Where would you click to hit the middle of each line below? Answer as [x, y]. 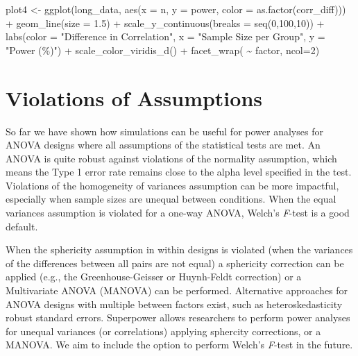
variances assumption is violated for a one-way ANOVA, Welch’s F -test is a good [178, 213]
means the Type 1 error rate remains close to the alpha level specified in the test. [179, 172]
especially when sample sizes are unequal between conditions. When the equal [171, 199]
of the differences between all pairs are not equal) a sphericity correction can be [175, 263]
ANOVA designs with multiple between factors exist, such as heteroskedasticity [174, 304]
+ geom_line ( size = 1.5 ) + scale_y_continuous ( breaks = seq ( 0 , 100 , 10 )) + [165, 23]
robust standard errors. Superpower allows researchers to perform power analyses [178, 317]
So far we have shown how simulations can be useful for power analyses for [164, 131]
